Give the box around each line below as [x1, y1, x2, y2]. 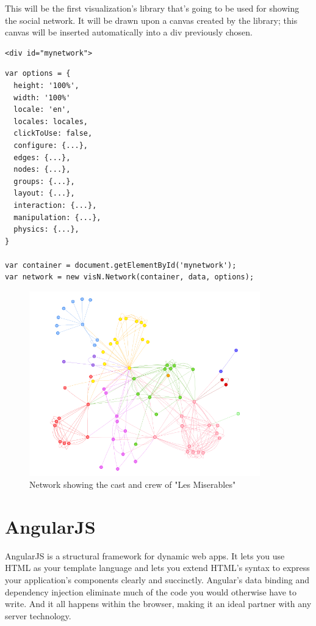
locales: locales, [13, 117, 88, 126]
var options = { [5, 69, 71, 78]
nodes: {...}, [13, 165, 71, 174]
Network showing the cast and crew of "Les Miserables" [29, 478, 236, 491]
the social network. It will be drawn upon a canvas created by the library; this [5, 13, 298, 26]
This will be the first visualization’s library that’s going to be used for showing [5, 2, 300, 14]
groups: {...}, [13, 177, 75, 186]
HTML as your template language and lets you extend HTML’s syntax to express [5, 561, 310, 574]
